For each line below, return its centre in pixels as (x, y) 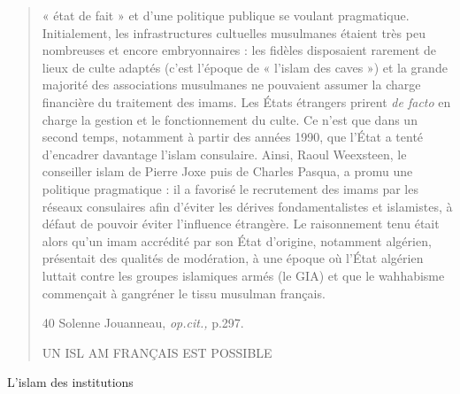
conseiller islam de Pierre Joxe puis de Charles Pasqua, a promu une (227, 171)
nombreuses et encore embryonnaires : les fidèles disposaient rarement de (239, 50)
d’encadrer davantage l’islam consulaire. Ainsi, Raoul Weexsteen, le (224, 154)
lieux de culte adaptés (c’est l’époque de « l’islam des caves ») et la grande (245, 67)
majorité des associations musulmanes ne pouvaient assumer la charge (231, 85)
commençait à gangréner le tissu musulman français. (184, 293)
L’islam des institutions (70, 382)
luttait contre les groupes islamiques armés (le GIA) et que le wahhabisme (243, 275)
